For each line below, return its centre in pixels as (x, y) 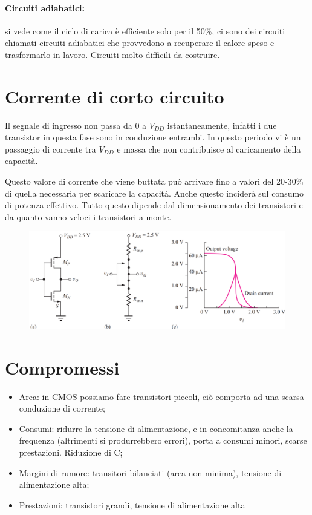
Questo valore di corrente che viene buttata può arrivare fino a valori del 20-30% (154, 181)
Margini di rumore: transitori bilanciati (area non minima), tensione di (150, 472)
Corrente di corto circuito (115, 96)
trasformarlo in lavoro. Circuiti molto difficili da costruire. (112, 54)
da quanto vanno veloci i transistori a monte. (88, 216)
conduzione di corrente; (62, 408)
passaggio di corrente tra (50, 149)
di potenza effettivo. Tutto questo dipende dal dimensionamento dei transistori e (154, 205)
